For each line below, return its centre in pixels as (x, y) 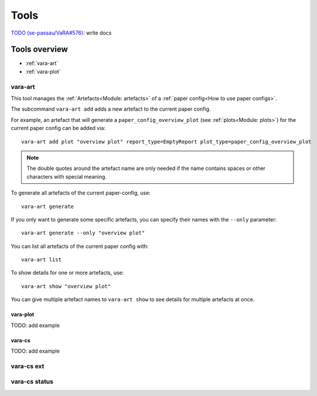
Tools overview (40, 49)
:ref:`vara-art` (42, 63)
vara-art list (41, 260)
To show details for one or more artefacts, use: (67, 273)
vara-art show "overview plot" (66, 286)
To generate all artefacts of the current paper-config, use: (81, 193)
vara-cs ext (28, 366)
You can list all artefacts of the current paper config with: (80, 246)
